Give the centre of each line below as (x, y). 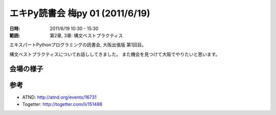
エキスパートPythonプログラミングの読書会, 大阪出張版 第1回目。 (78, 45)
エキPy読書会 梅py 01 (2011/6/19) (80, 13)
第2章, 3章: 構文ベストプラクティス (86, 35)
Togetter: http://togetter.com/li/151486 (62, 104)
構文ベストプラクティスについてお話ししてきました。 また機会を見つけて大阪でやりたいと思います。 (115, 54)
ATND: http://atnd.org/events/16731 (59, 97)
